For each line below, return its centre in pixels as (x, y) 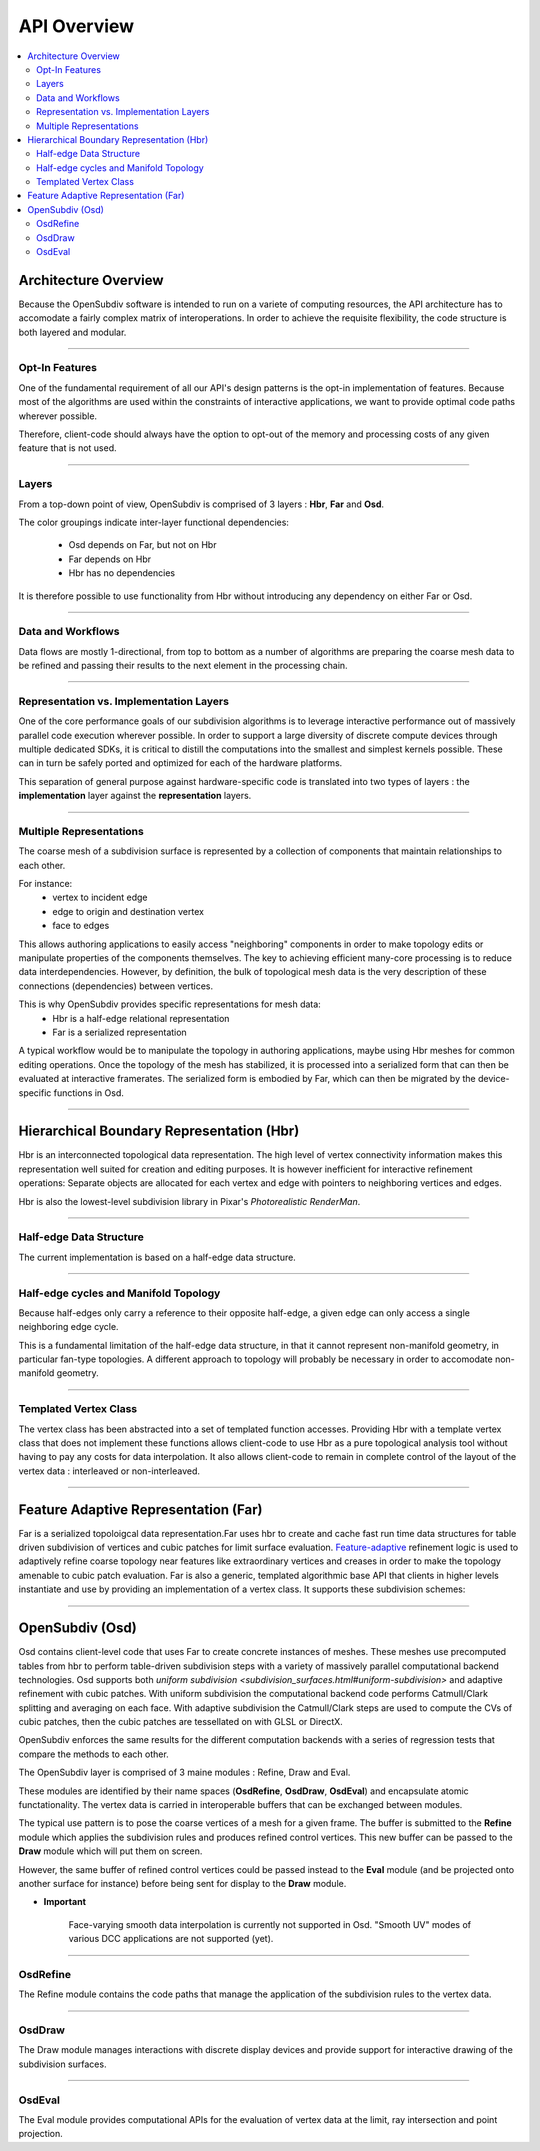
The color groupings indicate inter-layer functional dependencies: (154, 522)
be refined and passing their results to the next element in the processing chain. (183, 666)
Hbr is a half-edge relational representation (141, 1018)
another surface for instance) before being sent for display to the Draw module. (182, 1883)
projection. (41, 2134)
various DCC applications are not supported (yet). (171, 1939)
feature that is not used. (67, 448)
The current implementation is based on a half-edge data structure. (157, 1257)
